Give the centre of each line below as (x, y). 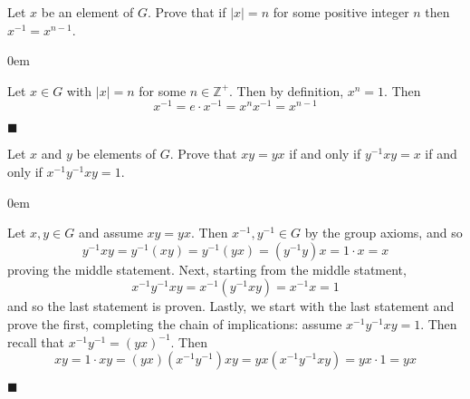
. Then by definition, (287, 90)
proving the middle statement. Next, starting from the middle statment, (207, 269)
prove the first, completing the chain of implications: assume (175, 324)
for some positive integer (341, 12)
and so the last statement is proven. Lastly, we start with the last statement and (231, 306)
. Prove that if (187, 12)
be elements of (116, 154)
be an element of (87, 12)
